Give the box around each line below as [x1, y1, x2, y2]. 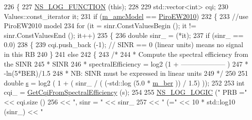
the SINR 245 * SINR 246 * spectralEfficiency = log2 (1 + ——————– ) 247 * [4, 58, 249, 69]
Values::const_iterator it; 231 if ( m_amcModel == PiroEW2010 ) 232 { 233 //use [4, 11, 249, 21]
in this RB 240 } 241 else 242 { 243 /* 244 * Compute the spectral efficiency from [4, 49, 249, 59]
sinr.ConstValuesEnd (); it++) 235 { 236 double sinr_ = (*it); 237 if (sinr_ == [4, 30, 244, 40]
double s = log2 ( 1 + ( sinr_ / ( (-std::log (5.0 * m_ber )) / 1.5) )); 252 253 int [4, 77, 245, 87]
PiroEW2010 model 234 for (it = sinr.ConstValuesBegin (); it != [4, 20, 197, 31]
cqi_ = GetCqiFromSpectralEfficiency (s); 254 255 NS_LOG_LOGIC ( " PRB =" [4, 87, 247, 97]
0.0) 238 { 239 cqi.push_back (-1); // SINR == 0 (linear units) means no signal [4, 39, 243, 50]
